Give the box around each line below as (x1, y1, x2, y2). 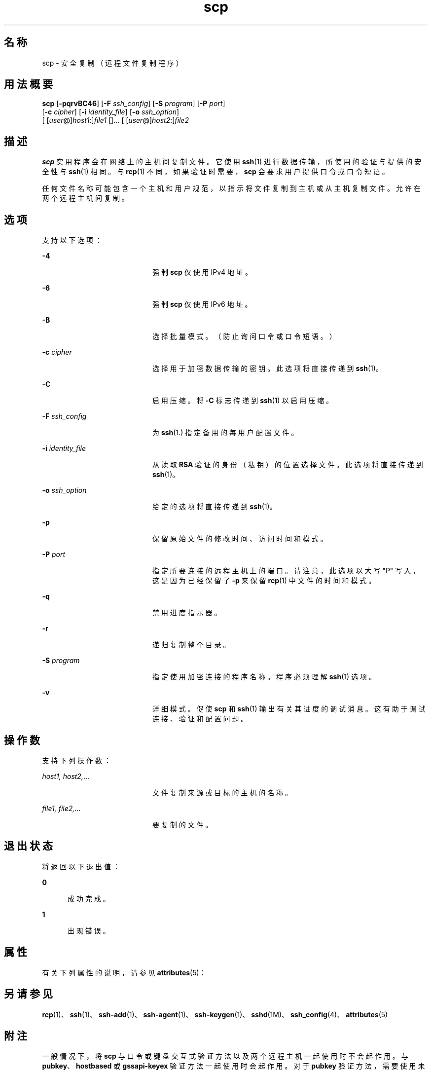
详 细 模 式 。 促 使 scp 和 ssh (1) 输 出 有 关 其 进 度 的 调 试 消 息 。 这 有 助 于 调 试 (152, 704, 426, 713)
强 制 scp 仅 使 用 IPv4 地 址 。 (152, 268, 252, 277)
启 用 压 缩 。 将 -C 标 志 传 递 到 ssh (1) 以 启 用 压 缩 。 (152, 396, 333, 405)
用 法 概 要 (4, 78, 53, 91)
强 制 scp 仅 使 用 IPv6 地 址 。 (152, 300, 252, 309)
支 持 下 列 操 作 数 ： (42, 756, 111, 765)
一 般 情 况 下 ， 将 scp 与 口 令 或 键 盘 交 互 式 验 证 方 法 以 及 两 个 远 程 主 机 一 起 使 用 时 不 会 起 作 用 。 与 (42, 1052, 408, 1061)
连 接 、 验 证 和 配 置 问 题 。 (152, 714, 248, 723)
